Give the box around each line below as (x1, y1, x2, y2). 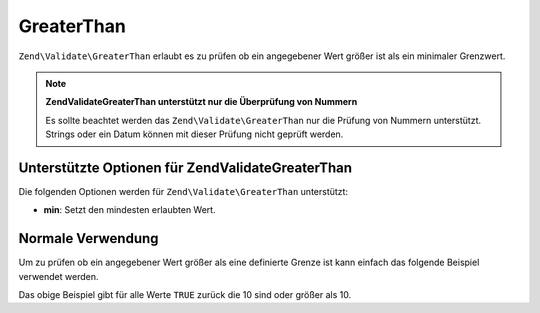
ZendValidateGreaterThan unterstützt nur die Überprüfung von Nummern (45, 96, 358, 108)
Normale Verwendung (18, 230, 159, 247)
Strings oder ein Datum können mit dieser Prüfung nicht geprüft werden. (45, 128, 344, 140)
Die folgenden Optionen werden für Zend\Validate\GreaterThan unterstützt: (18, 186, 349, 198)
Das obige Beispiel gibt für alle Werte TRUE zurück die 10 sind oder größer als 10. (18, 289, 352, 301)
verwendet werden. (18, 270, 99, 282)
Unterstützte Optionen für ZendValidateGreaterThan (18, 159, 353, 176)
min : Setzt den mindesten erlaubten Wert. (43, 204, 216, 216)
